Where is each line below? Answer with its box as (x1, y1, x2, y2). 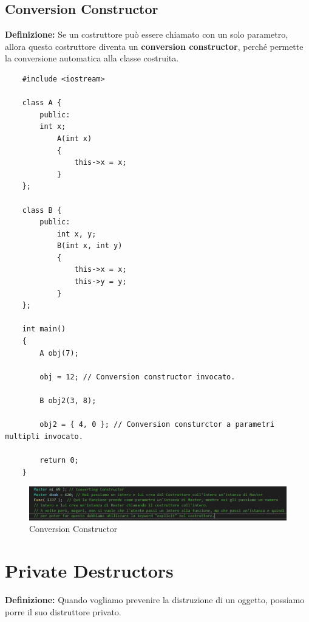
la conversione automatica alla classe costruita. (5, 52, 179, 64)
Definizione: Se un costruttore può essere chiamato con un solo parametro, (5, 28, 288, 41)
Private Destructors (5, 558, 174, 583)
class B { (22, 206, 62, 215)
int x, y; (56, 229, 97, 238)
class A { (22, 98, 62, 108)
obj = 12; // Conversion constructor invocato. (39, 372, 236, 381)
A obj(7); (39, 348, 79, 358)
